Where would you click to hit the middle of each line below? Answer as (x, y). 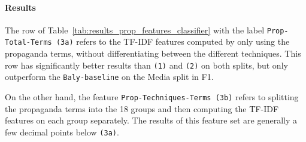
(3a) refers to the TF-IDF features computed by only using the (173, 41)
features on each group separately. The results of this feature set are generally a (151, 120)
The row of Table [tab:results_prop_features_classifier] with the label (135, 30)
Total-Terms (28, 43)
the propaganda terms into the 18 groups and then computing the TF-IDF (142, 108)
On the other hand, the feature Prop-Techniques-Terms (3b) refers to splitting (152, 97)
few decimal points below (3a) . (62, 132)
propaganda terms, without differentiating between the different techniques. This (153, 53)
